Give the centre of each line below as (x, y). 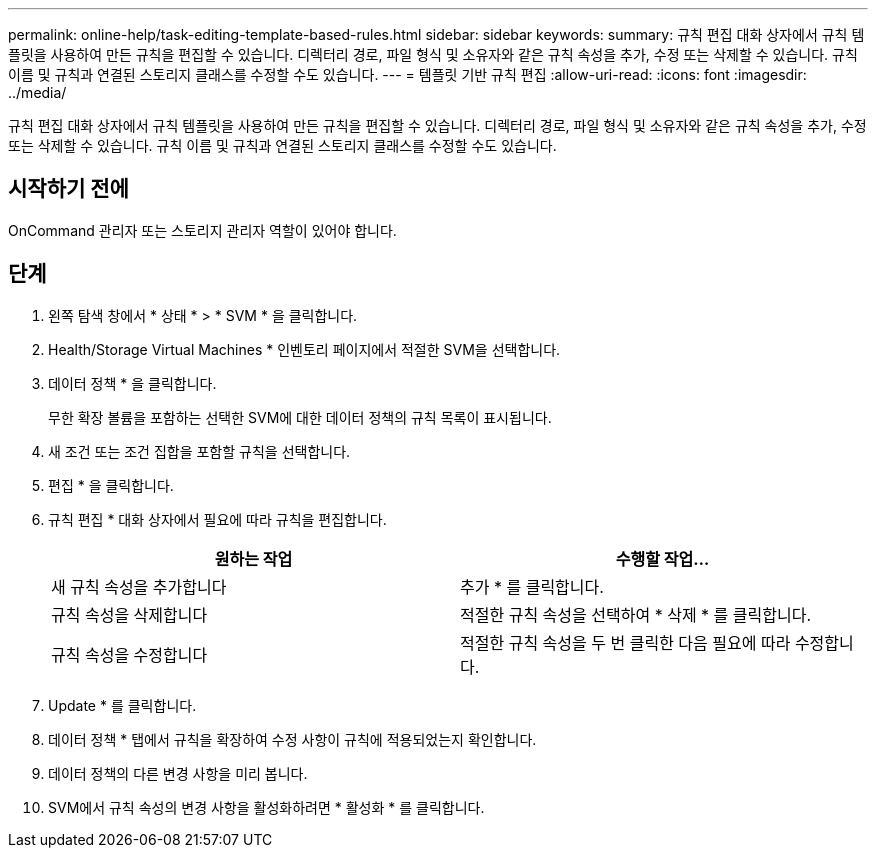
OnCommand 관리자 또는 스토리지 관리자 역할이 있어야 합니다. (202, 230)
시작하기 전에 (68, 189)
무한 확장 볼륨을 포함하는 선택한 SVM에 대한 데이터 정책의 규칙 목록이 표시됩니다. (300, 417)
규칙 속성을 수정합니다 (129, 654)
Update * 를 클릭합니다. (122, 705)
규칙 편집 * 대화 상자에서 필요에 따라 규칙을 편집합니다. (217, 519)
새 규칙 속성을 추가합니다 (139, 586)
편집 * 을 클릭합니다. (111, 485)
